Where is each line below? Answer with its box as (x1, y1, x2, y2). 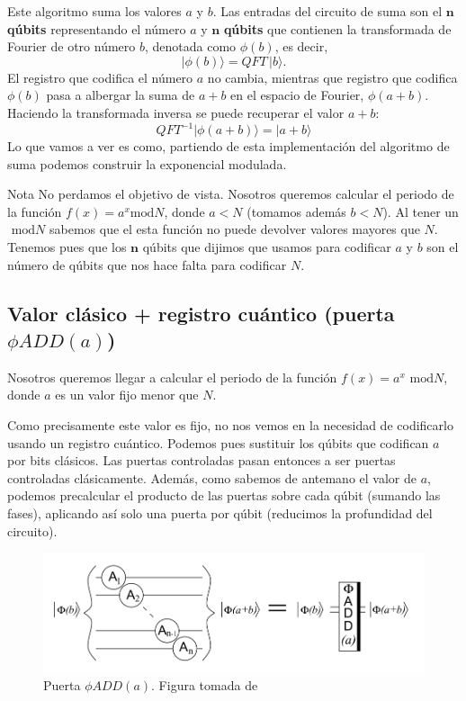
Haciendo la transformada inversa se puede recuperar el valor (7, 103, 345, 121)
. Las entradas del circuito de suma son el (212, 2, 443, 20)
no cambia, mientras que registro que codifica (207, 67, 458, 86)
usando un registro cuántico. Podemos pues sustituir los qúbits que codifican (7, 433, 429, 452)
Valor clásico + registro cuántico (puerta (7, 299, 395, 327)
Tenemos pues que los (7, 238, 127, 256)
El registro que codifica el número (7, 67, 193, 86)
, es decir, (274, 37, 328, 56)
